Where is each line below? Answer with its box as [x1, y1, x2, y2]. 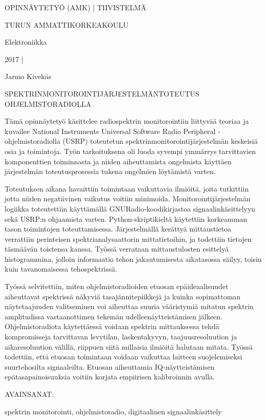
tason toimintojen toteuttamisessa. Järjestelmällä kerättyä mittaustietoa [5, 223, 232, 234]
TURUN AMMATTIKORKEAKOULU [5, 19, 129, 30]
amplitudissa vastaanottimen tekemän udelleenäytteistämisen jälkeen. [5, 311, 223, 321]
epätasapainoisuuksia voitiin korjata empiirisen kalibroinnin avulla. [5, 371, 215, 382]
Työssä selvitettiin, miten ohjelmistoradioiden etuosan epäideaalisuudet [5, 281, 229, 292]
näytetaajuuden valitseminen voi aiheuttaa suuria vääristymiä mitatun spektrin [5, 301, 254, 312]
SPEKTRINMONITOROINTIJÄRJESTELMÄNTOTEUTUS [5, 88, 199, 99]
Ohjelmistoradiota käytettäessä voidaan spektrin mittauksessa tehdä [5, 321, 219, 332]
